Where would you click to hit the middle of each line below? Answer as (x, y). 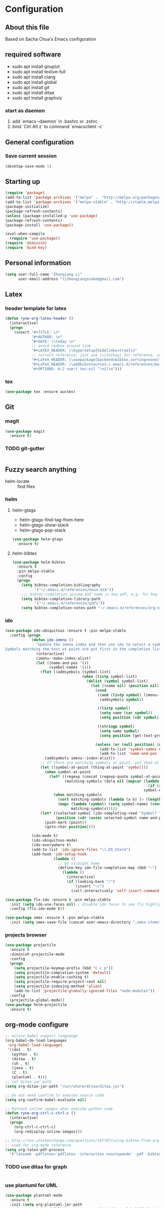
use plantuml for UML (31, 1185)
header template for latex (36, 308)
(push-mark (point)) (66, 822)
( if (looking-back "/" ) (91, 882)
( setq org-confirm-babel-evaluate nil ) (46, 1100)
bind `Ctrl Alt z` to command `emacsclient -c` (58, 127)
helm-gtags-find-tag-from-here (52, 520)
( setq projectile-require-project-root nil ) (60, 982)
